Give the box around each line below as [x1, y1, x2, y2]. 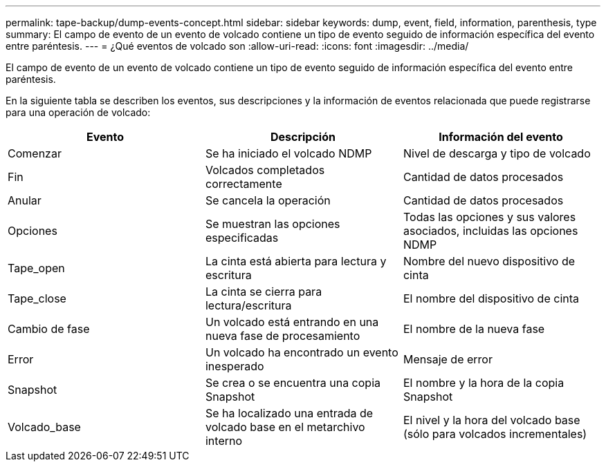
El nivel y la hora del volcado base [403, 413, 580, 427]
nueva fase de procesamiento [205, 329, 360, 343]
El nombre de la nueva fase [403, 322, 545, 336]
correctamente [205, 177, 282, 191]
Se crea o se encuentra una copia [205, 376, 381, 390]
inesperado [205, 359, 264, 373]
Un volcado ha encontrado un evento [205, 345, 398, 359]
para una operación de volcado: [6, 106, 151, 118]
